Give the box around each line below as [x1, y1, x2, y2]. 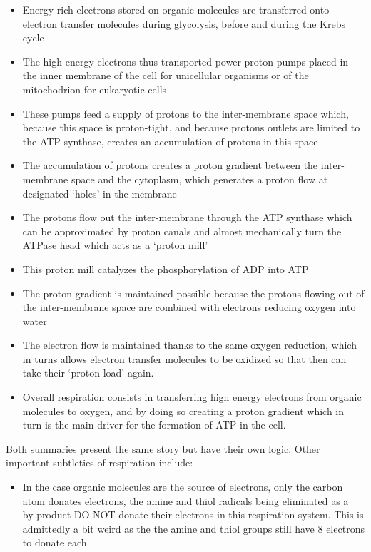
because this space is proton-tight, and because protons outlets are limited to [22, 120, 360, 135]
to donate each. [22, 535, 90, 550]
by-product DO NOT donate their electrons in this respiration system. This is [22, 507, 364, 522]
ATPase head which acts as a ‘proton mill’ [22, 237, 208, 252]
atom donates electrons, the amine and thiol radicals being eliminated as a [22, 493, 349, 508]
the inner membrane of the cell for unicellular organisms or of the [22, 68, 309, 83]
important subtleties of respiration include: [6, 455, 193, 470]
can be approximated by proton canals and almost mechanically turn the [22, 223, 342, 238]
